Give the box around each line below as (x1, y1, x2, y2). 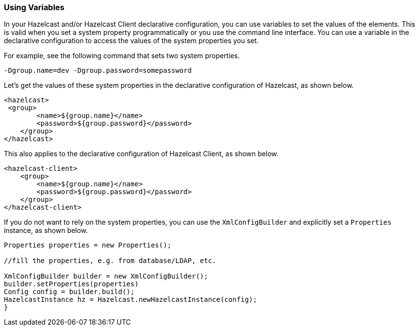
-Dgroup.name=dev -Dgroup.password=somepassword (4, 66, 192, 75)
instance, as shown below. (4, 226, 88, 235)
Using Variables (4, 2, 65, 12)
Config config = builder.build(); (4, 288, 135, 296)
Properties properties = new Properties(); (4, 241, 171, 249)
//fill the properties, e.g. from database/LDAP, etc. (4, 257, 217, 265)
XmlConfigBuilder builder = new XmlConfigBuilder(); (4, 272, 208, 280)
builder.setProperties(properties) (4, 280, 139, 288)
